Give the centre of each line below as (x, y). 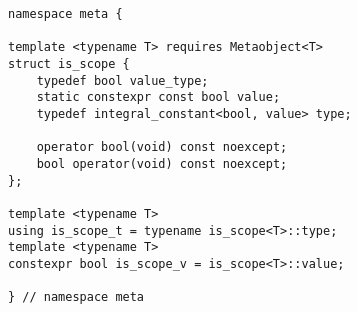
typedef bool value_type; (122, 80)
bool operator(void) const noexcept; (162, 163)
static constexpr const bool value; (158, 97)
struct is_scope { (69, 63)
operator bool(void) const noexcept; (162, 147)
